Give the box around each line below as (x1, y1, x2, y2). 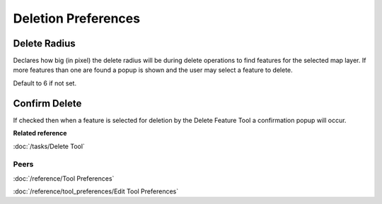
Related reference (13, 129, 67, 138)
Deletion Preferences (13, 11, 141, 26)
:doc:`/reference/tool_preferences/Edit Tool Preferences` (13, 187, 179, 196)
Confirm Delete (13, 97, 82, 109)
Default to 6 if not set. (13, 78, 77, 88)
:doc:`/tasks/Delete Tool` (13, 142, 85, 150)
